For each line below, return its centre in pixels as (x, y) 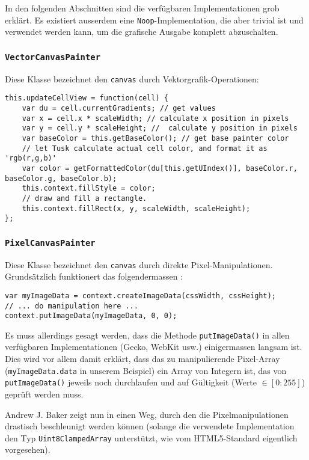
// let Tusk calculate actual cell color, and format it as (145, 148)
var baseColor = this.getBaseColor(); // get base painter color (155, 138)
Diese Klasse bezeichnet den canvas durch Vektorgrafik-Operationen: (132, 78)
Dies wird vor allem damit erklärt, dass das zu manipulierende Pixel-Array (142, 359)
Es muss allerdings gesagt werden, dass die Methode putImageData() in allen (147, 335)
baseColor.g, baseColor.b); (61, 178)
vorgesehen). (28, 449)
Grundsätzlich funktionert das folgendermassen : (94, 276)
